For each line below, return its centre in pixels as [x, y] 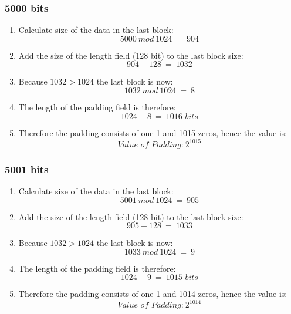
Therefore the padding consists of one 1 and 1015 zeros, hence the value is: [153, 132]
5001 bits [27, 169]
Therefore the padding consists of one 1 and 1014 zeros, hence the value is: [153, 294]
